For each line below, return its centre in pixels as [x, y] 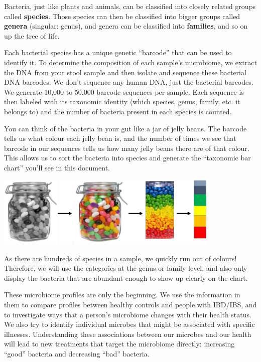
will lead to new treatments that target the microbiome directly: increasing [119, 344]
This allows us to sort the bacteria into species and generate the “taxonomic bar [127, 158]
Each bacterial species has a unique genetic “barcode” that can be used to [118, 52]
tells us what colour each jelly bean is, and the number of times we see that [120, 138]
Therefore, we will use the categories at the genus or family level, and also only [126, 268]
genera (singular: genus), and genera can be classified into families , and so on [126, 26]
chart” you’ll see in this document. [57, 167]
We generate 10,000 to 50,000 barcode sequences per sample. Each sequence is [124, 92]
